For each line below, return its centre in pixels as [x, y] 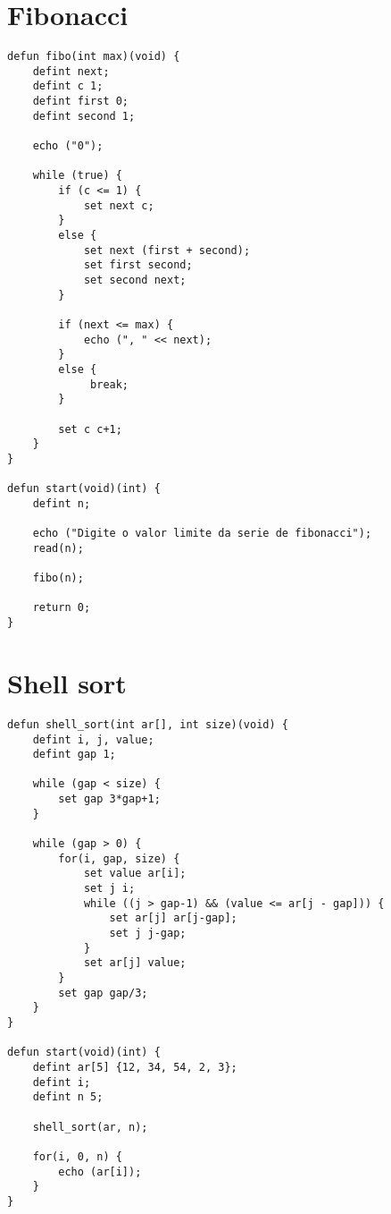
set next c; [119, 205]
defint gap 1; [74, 755]
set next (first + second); [167, 250]
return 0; [62, 608]
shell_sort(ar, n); [90, 1127]
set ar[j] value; [135, 963]
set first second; [138, 265]
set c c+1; [90, 429]
